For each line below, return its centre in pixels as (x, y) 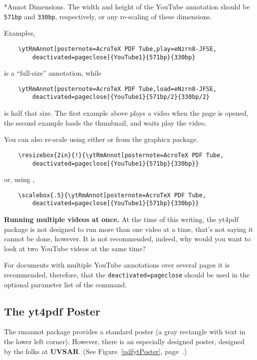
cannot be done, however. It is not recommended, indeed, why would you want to (128, 239)
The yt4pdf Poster (52, 311)
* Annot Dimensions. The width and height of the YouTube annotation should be (127, 6)
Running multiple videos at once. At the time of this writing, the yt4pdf (121, 219)
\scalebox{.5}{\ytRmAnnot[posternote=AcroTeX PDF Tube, (112, 195)
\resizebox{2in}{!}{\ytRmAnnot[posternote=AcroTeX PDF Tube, (121, 155)
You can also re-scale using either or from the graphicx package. (101, 139)
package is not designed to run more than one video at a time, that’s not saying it (129, 229)
